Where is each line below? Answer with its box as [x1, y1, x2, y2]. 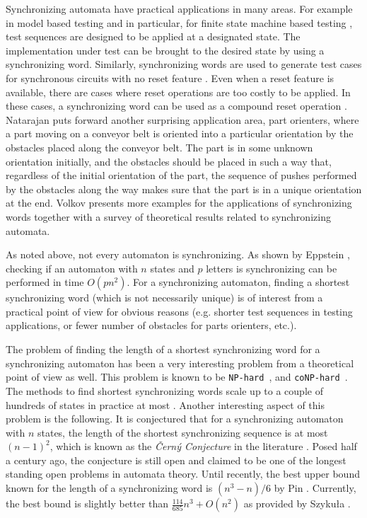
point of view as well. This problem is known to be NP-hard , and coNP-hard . [6, 369, 348, 384]
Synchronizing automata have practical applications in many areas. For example [6, 1, 353, 16]
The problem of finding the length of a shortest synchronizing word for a [6, 342, 320, 357]
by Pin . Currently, [274, 480, 356, 495]
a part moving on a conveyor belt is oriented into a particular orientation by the [6, 126, 354, 141]
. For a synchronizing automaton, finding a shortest [127, 275, 350, 289]
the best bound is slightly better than [6, 496, 169, 511]
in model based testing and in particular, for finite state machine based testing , [6, 15, 353, 30]
